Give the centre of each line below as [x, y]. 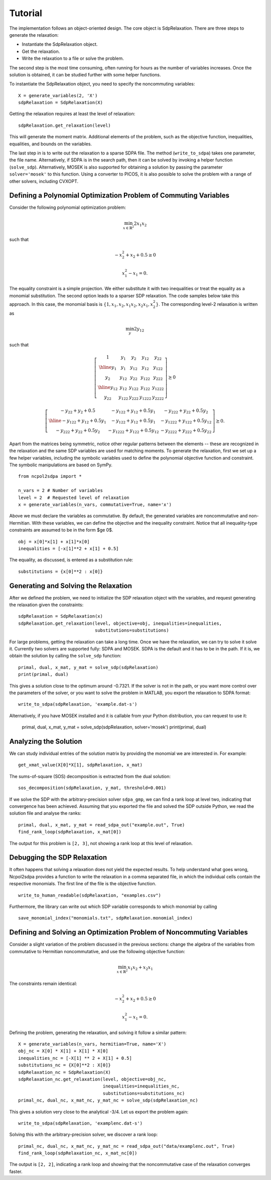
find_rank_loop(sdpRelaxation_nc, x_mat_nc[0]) [78, 1153]
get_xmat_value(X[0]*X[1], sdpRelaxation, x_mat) [81, 765]
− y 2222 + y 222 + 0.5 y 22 [186, 431]
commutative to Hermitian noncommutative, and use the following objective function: [97, 951]
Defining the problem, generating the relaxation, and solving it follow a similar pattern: [98, 1032]
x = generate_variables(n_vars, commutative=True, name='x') [95, 504]
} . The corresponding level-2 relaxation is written [207, 304]
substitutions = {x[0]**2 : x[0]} [60, 571]
